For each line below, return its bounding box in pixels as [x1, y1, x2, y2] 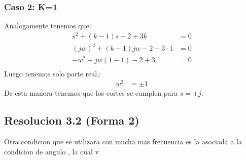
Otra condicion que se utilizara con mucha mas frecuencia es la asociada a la [4, 136, 242, 147]
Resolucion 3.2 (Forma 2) [4, 112, 139, 128]
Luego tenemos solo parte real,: [4, 68, 101, 78]
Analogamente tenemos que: [4, 20, 91, 31]
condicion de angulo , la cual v [4, 146, 99, 156]
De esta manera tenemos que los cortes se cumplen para [4, 88, 178, 98]
